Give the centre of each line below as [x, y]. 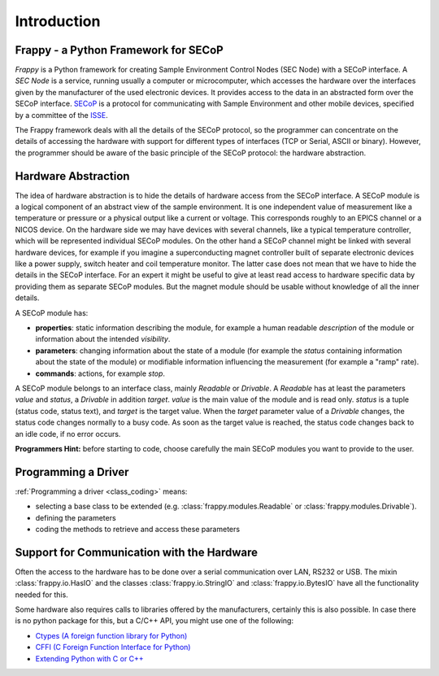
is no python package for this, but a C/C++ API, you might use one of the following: [154, 621]
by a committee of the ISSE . [62, 115]
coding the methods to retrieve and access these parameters [137, 529]
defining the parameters [76, 517]
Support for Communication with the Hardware [137, 552]
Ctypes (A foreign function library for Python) [111, 635]
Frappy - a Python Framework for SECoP [119, 50]
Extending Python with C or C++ [89, 658]
